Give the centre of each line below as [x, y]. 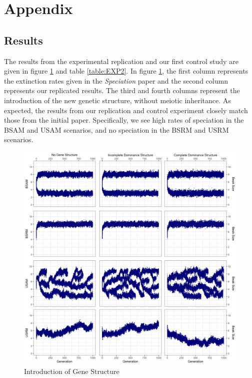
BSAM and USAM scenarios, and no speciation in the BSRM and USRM [116, 129]
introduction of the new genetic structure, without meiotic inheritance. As [117, 100]
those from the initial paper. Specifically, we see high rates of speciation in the [124, 120]
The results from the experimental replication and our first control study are [121, 61]
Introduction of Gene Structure [72, 371]
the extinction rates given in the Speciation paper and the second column [116, 80]
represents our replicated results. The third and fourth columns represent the [122, 90]
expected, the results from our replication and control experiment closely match [126, 110]
